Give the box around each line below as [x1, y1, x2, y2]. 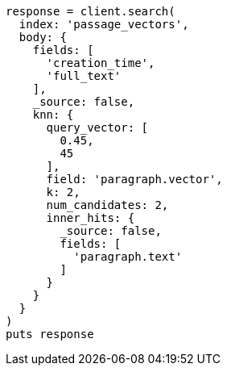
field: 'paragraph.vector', [46, 173, 223, 186]
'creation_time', [46, 56, 155, 69]
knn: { [32, 108, 74, 121]
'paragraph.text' [73, 250, 183, 263]
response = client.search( [6, 5, 175, 18]
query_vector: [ [46, 121, 149, 134]
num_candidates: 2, [46, 199, 169, 211]
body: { [19, 31, 67, 44]
